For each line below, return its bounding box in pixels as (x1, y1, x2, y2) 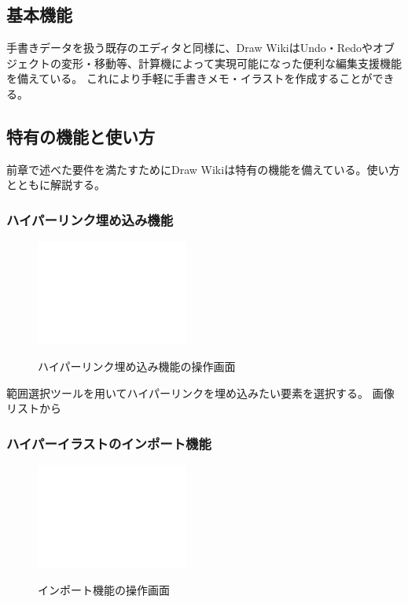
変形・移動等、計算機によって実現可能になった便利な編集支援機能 (61, 54, 402, 71)
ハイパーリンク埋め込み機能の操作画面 (38, 357, 236, 374)
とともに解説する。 (6, 176, 105, 193)
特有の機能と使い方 (6, 124, 155, 148)
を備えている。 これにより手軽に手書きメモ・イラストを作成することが (6, 70, 373, 87)
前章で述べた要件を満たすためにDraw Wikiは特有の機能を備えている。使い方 (6, 161, 400, 177)
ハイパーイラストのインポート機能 (6, 433, 211, 453)
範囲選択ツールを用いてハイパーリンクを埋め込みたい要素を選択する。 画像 (6, 384, 395, 401)
